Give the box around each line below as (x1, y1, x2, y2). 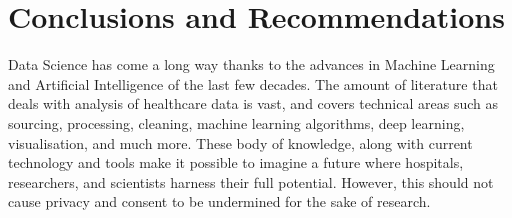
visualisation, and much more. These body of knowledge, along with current (8, 132, 473, 153)
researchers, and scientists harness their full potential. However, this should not (8, 171, 494, 192)
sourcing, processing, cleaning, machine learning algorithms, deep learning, (8, 112, 465, 133)
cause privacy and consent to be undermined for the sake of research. (8, 191, 431, 212)
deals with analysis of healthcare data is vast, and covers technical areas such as (8, 93, 498, 114)
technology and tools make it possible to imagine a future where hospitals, (8, 152, 464, 173)
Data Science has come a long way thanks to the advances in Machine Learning (8, 54, 495, 75)
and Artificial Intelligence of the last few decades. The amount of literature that (8, 73, 498, 94)
